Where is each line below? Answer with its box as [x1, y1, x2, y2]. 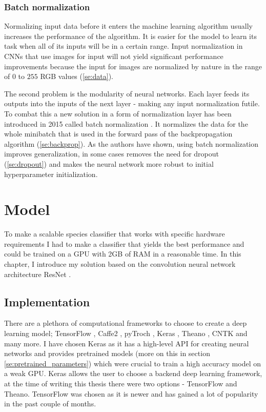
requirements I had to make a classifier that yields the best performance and [4, 238, 244, 249]
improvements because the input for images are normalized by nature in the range [4, 61, 262, 71]
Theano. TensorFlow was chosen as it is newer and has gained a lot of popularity [4, 388, 258, 399]
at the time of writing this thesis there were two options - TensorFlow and [4, 378, 237, 388]
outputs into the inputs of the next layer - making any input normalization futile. [4, 98, 260, 109]
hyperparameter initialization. [4, 168, 98, 179]
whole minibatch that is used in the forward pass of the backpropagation [4, 128, 233, 139]
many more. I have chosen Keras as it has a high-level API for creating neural [4, 338, 249, 348]
